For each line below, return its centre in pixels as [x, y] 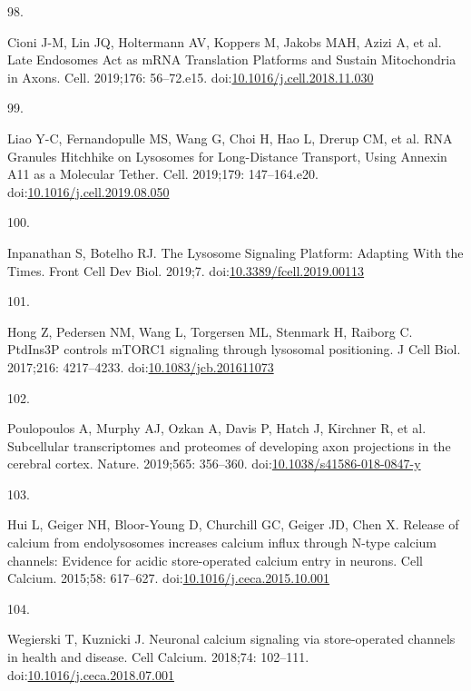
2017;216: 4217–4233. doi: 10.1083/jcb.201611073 [141, 366]
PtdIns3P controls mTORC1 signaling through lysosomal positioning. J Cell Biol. [234, 349]
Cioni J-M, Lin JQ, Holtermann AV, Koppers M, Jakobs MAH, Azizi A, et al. [225, 41]
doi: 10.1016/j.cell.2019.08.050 [88, 191]
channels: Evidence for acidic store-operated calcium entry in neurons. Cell [215, 560]
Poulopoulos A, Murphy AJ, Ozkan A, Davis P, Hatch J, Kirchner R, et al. [217, 428]
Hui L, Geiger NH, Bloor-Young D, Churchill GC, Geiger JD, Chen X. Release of [233, 524]
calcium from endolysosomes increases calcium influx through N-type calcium [222, 543]
